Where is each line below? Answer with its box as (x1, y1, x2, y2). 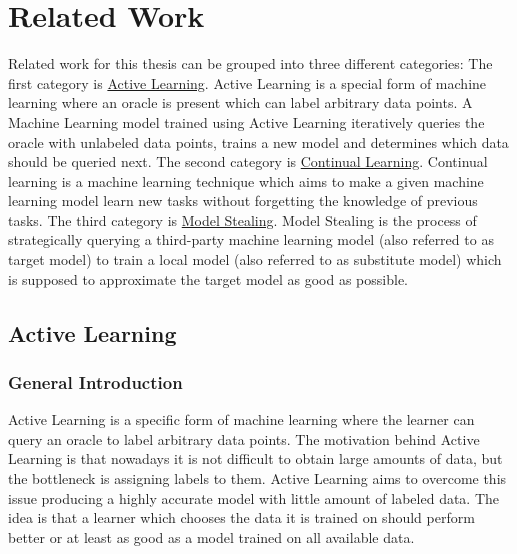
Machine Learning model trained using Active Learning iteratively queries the (8, 111, 485, 132)
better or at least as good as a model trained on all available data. (8, 526, 415, 547)
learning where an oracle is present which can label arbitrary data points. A (8, 92, 473, 113)
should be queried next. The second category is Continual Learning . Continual (8, 151, 488, 172)
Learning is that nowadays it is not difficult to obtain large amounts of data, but (8, 448, 503, 469)
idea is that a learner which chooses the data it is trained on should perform (8, 507, 475, 528)
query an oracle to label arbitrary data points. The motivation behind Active (8, 428, 480, 449)
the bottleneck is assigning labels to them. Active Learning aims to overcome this (8, 468, 507, 489)
